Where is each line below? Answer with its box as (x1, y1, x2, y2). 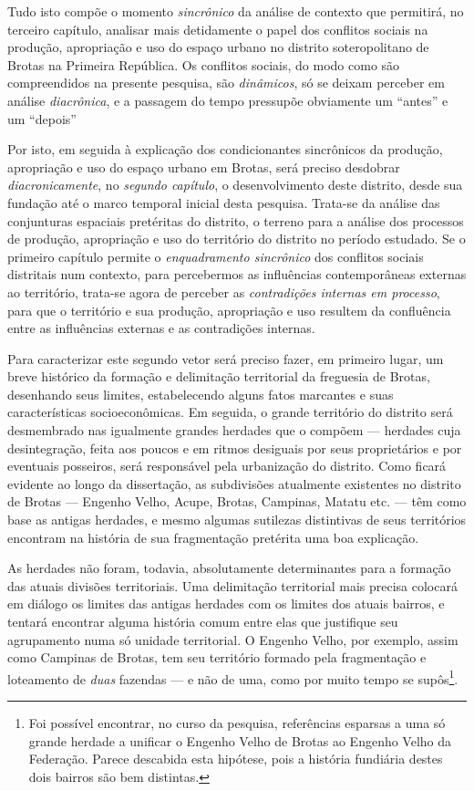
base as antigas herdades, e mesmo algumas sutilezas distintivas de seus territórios (7, 510, 467, 529)
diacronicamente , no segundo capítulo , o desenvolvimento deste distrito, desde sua (7, 175, 463, 194)
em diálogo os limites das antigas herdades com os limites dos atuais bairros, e (7, 594, 445, 613)
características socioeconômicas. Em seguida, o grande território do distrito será (7, 402, 453, 422)
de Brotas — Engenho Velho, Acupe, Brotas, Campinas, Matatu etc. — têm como (7, 492, 467, 511)
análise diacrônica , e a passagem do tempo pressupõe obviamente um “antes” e (7, 90, 448, 109)
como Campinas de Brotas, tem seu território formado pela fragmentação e (7, 648, 427, 667)
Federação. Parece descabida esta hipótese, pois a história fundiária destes (28, 749, 443, 768)
